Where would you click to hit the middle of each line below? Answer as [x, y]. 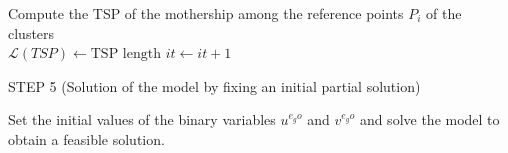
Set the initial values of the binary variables [142, 119]
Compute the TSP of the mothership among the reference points [206, 13]
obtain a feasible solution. [86, 138]
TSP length [125, 54]
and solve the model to [429, 119]
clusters [31, 32]
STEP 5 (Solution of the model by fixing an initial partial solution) [214, 85]
